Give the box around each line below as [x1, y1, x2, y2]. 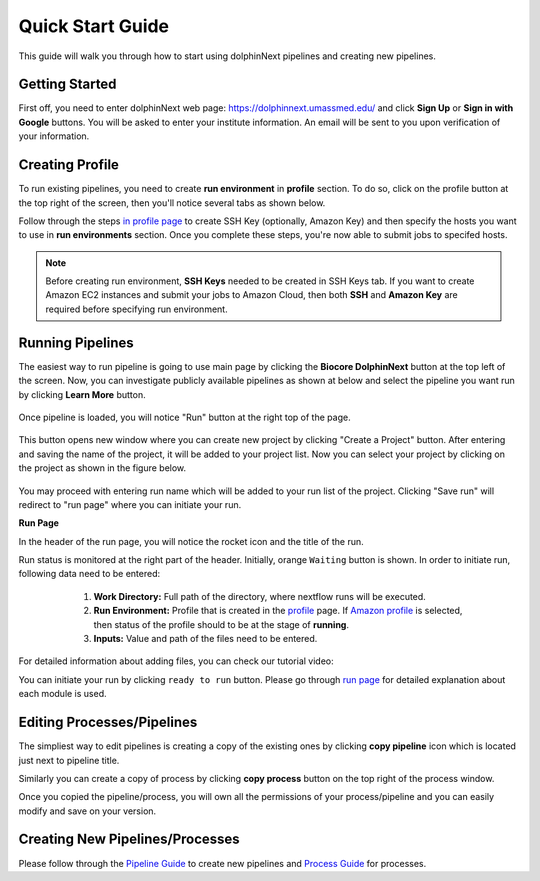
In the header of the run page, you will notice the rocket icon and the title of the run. [18, 535, 364, 547]
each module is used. [18, 688, 107, 700]
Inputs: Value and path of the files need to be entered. [93, 633, 318, 645]
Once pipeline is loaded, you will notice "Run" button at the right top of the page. [18, 411, 351, 423]
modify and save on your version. [18, 805, 157, 817]
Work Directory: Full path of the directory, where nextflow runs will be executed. [93, 590, 427, 602]
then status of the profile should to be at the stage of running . [93, 618, 350, 630]
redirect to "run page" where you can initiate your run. [18, 498, 242, 510]
